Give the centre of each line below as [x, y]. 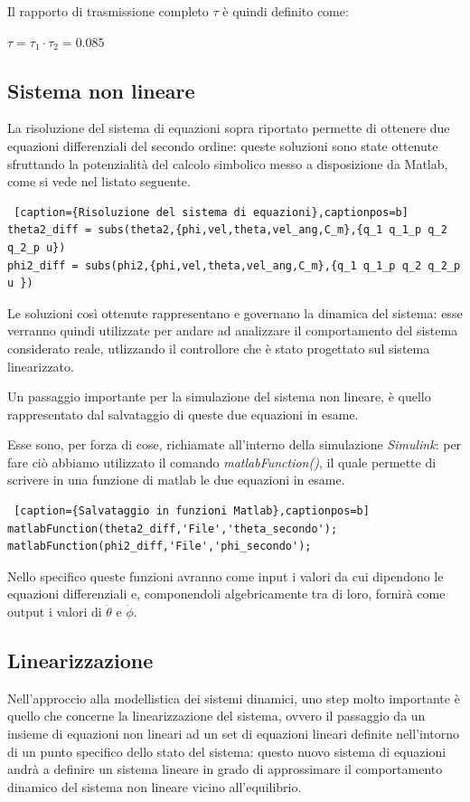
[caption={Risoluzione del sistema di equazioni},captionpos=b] [211, 212]
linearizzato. [41, 366]
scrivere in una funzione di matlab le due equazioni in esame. [176, 480]
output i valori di [55, 612]
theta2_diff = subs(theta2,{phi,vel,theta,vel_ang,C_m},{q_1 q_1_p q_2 [227, 230]
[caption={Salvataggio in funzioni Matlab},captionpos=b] [192, 511]
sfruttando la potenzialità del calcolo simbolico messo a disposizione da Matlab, [228, 163]
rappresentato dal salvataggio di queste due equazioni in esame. [183, 414]
